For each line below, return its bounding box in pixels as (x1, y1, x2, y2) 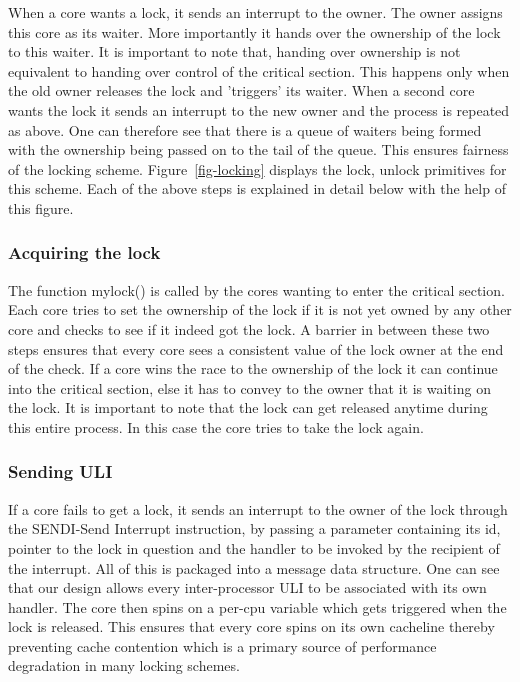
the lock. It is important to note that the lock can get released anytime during (8, 397, 488, 418)
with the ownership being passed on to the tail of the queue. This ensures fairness (8, 139, 509, 160)
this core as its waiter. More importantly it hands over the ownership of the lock (8, 21, 501, 42)
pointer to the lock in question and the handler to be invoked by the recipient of (8, 537, 500, 558)
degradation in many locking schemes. (8, 655, 240, 676)
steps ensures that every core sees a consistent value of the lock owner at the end (8, 338, 504, 359)
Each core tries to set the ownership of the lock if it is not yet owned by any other (8, 299, 512, 320)
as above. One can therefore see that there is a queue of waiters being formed (8, 119, 482, 140)
